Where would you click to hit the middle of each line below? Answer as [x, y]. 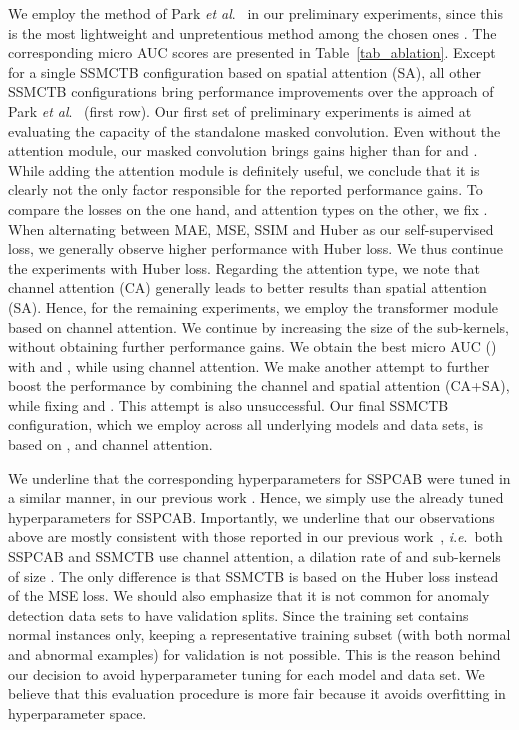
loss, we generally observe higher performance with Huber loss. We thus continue [255, 248]
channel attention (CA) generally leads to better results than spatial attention [247, 287]
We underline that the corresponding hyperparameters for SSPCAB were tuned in [259, 477]
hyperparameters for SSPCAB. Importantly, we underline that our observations [251, 516]
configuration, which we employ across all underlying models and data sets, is [246, 424]
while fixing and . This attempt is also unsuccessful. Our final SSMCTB [228, 404]
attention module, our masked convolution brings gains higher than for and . [243, 150]
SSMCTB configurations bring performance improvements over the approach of [251, 91]
